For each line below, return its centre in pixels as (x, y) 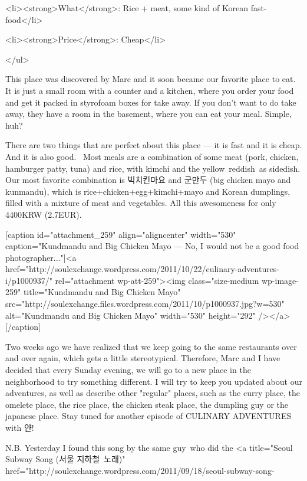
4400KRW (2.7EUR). (44, 214)
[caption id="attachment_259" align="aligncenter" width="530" (121, 234)
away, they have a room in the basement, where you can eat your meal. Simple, (148, 114)
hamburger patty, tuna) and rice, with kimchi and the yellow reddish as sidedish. (153, 168)
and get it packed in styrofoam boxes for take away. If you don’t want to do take (151, 102)
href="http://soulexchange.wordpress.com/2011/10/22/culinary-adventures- (143, 269)
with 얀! (20, 427)
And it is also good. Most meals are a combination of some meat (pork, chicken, (152, 156)
